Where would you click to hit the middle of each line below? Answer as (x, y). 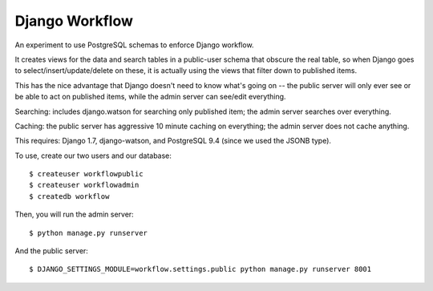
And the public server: (51, 251)
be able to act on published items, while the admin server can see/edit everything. (150, 97)
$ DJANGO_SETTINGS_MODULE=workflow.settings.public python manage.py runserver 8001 (200, 269)
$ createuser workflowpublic (86, 174)
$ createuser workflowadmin (84, 185)
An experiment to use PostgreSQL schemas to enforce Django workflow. (134, 45)
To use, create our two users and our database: (93, 156)
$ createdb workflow (69, 196)
